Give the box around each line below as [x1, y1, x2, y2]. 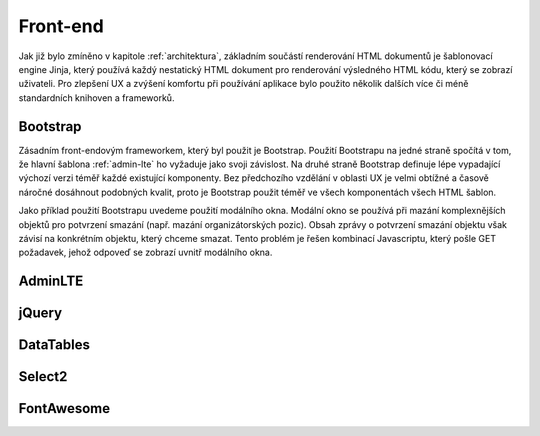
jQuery [18, 305, 63, 322]
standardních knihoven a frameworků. [18, 91, 175, 104]
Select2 [18, 368, 68, 385]
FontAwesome [18, 400, 111, 417]
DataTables [18, 336, 90, 354]
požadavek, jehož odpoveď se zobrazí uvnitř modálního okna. [18, 246, 273, 259]
